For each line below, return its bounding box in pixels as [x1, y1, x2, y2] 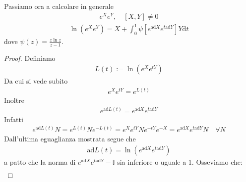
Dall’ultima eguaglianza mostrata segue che [4, 134, 136, 144]
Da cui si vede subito [4, 76, 68, 86]
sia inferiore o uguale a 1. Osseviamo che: [117, 157, 243, 167]
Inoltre [4, 95, 24, 105]
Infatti [4, 114, 23, 124]
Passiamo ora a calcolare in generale [4, 1, 114, 11]
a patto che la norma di [4, 157, 76, 167]
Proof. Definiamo [4, 52, 56, 63]
